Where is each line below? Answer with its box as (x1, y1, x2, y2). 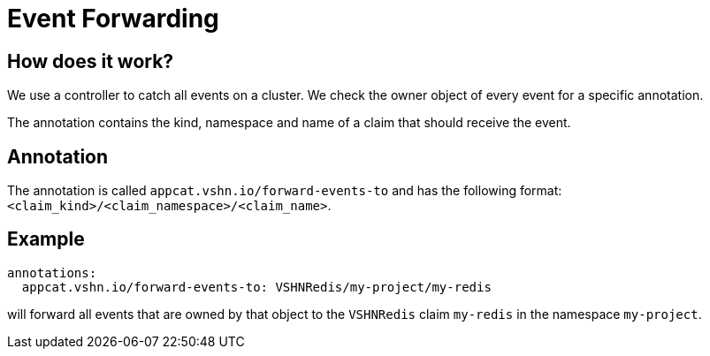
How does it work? (7, 49, 174, 72)
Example (7, 228, 85, 251)
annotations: (7, 265, 97, 280)
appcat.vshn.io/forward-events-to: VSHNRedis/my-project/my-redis (21, 279, 492, 294)
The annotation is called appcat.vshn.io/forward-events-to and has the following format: (7, 183, 562, 199)
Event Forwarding (7, 4, 219, 34)
